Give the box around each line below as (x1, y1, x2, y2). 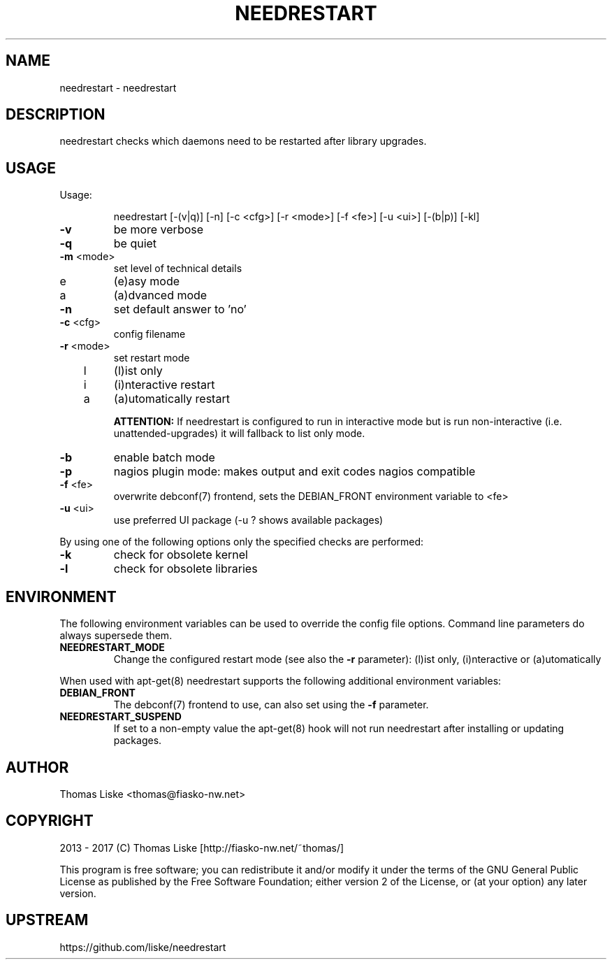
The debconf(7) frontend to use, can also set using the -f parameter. (113, 699, 429, 711)
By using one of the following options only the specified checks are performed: (59, 536, 424, 548)
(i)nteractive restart (114, 378, 215, 392)
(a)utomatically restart (114, 392, 230, 406)
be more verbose (113, 222, 204, 237)
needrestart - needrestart (59, 81, 177, 94)
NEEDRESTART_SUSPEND (59, 710, 182, 723)
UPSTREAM (6, 911, 89, 929)
